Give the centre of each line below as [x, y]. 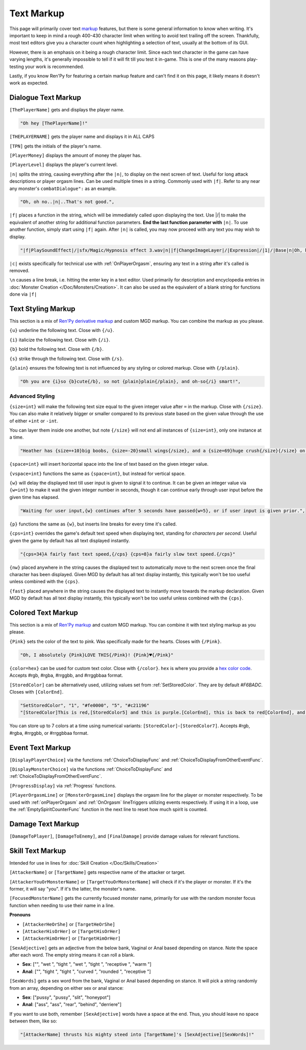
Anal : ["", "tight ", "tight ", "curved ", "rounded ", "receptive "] [87, 971]
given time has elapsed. [34, 497]
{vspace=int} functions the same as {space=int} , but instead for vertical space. [97, 473]
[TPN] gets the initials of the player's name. [56, 146]
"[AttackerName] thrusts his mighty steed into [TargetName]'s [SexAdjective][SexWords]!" [137, 1035]
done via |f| [23, 294]
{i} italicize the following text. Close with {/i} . [60, 340]
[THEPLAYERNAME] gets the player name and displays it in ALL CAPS [82, 137]
